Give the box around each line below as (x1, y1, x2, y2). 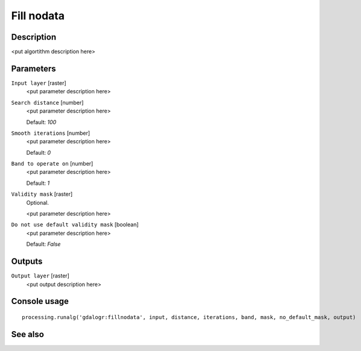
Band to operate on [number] (11, 160, 94, 167)
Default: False (26, 241, 61, 248)
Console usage (11, 296, 69, 306)
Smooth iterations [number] (11, 129, 91, 137)
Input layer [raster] (11, 79, 66, 87)
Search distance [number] (11, 99, 84, 106)
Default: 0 (26, 149, 51, 156)
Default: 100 (26, 118, 57, 126)
